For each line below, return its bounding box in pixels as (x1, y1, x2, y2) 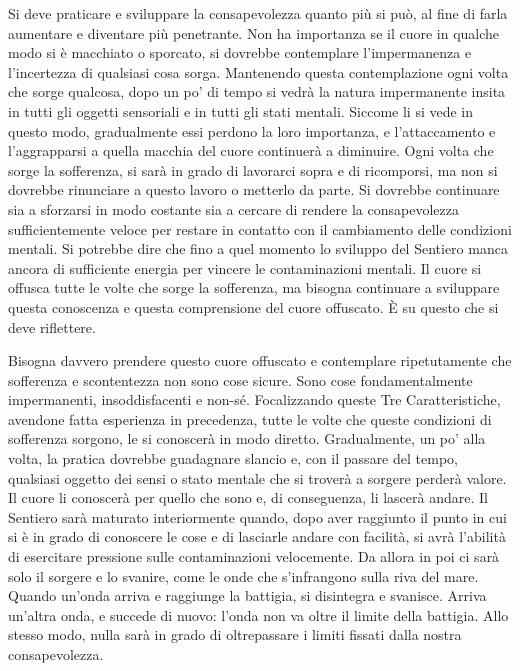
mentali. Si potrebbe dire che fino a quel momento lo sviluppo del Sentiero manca (8, 238, 508, 259)
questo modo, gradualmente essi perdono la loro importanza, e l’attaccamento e (8, 120, 496, 141)
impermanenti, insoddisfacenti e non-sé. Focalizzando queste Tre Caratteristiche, (8, 389, 501, 410)
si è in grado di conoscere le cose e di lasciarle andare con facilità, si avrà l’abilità (8, 526, 506, 547)
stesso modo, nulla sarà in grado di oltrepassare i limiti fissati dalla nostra (8, 624, 462, 645)
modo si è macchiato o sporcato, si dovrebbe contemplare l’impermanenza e (8, 42, 472, 63)
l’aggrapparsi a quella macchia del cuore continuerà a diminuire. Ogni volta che (8, 140, 494, 161)
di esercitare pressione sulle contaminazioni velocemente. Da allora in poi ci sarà (8, 546, 500, 567)
